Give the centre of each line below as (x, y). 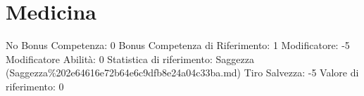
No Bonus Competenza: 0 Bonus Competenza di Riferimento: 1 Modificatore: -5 (178, 45)
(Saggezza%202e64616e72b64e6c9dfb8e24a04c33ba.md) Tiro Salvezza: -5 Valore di (182, 73)
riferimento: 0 (35, 86)
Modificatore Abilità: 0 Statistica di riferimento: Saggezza (130, 59)
